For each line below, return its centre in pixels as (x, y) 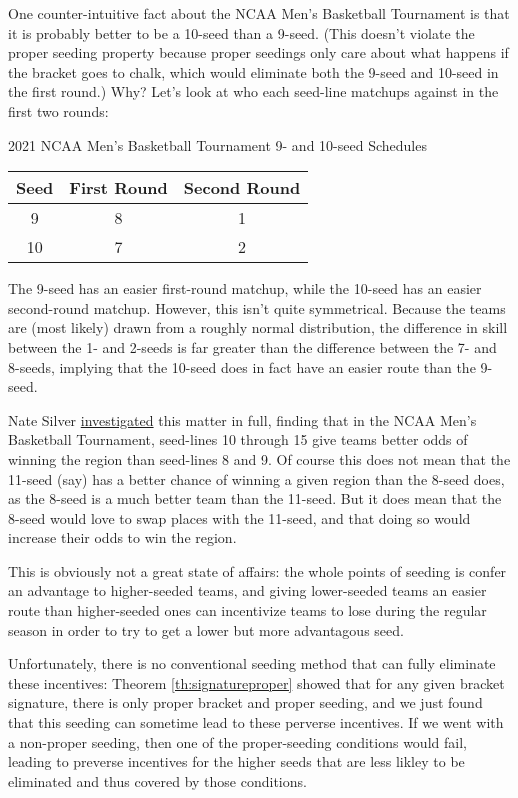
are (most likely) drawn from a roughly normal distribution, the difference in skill (258, 327)
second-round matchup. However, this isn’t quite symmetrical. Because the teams (257, 307)
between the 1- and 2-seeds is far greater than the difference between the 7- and (252, 346)
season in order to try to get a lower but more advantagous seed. (206, 629)
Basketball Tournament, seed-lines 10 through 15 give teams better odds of (238, 439)
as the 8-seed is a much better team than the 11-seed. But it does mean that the (255, 498)
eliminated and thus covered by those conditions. (157, 780)
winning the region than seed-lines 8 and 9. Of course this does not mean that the (259, 458)
